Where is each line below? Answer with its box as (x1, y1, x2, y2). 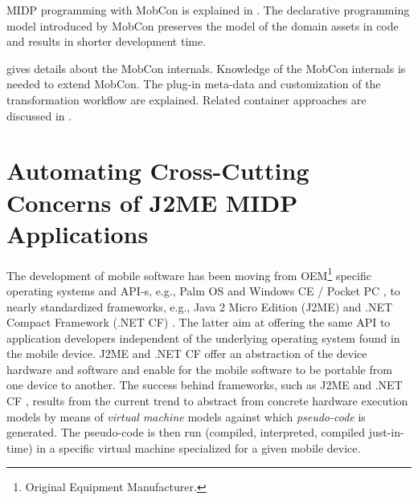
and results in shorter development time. (6, 33, 207, 50)
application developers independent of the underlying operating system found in (6, 329, 400, 346)
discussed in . (6, 107, 72, 124)
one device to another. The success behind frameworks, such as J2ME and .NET (6, 376, 403, 393)
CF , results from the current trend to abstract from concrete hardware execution (6, 392, 408, 409)
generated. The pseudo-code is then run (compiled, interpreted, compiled (6, 424, 365, 441)
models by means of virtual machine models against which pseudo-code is (6, 408, 366, 425)
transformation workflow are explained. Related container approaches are (6, 91, 367, 108)
